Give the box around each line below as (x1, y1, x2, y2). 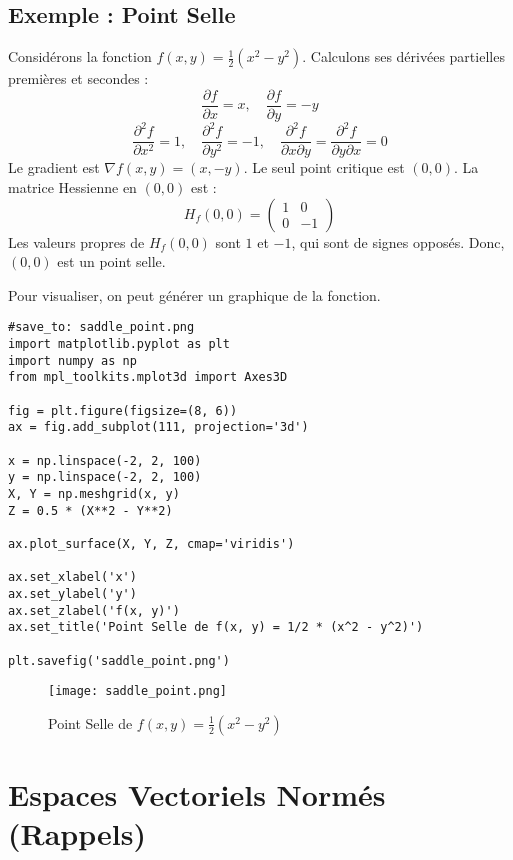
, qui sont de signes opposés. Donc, (291, 231, 505, 252)
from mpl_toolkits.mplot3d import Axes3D (8, 370, 288, 385)
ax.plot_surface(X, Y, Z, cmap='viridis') (8, 536, 295, 551)
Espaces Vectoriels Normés (8, 774, 386, 815)
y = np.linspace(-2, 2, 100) (8, 470, 202, 485)
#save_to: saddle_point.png (8, 320, 195, 335)
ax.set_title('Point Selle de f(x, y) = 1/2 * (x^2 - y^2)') (8, 620, 424, 635)
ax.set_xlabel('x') (8, 570, 137, 585)
